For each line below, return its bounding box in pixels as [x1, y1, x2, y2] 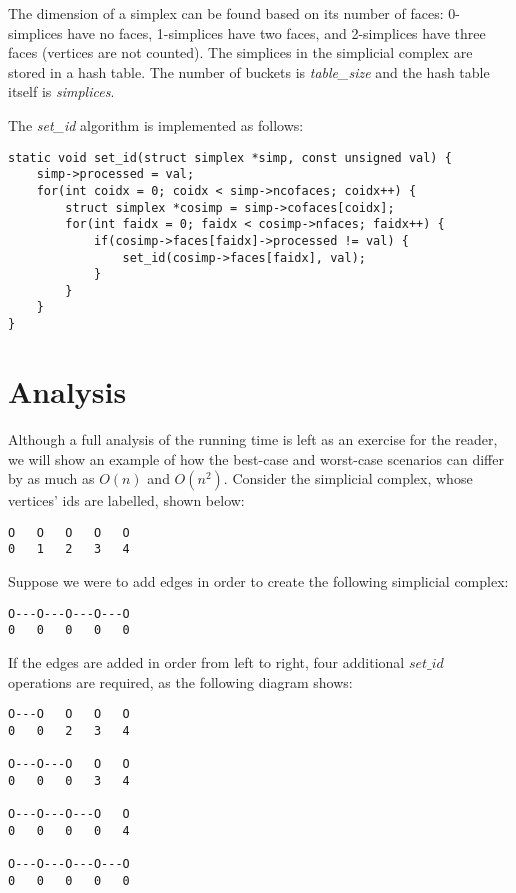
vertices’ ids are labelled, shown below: [8, 490, 245, 511]
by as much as [8, 468, 95, 489]
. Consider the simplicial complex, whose [223, 468, 473, 489]
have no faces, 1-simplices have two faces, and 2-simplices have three [67, 22, 486, 43]
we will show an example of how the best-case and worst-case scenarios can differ [8, 448, 504, 469]
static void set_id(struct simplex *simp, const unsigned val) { [8, 150, 452, 165]
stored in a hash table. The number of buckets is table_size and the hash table [8, 61, 490, 82]
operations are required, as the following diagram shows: [8, 671, 353, 692]
